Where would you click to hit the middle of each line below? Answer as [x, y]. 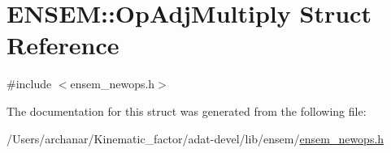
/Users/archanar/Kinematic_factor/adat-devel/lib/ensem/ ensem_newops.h [195, 138]
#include [29, 84]
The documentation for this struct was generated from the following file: [187, 110]
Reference [63, 45]
